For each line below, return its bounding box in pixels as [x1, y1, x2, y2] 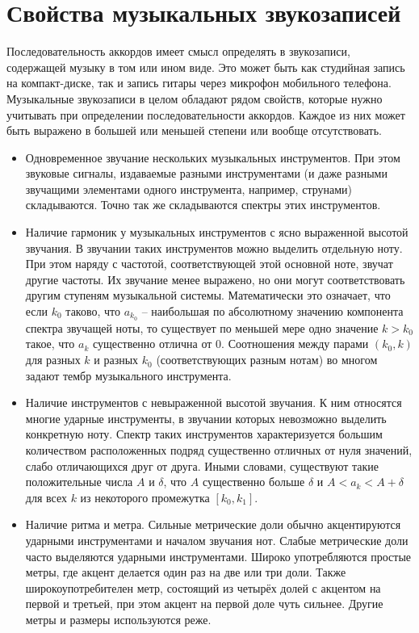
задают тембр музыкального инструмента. [25, 367, 232, 384]
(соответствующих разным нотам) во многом [156, 351, 378, 368]
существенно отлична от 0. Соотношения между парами [92, 335, 369, 352]
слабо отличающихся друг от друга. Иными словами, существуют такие [25, 457, 379, 474]
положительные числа [25, 473, 133, 490]
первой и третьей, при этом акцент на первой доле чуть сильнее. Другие [25, 595, 383, 612]
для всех [25, 488, 67, 505]
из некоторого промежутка [80, 488, 210, 505]
